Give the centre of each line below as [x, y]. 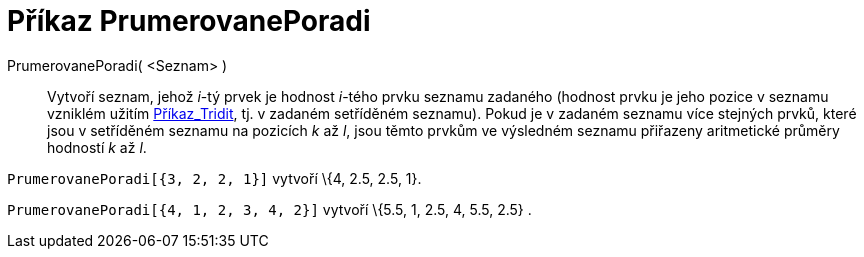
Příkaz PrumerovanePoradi [189, 21]
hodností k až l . [97, 147]
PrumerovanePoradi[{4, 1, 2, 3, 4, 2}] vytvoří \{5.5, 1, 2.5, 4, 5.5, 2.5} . [269, 209]
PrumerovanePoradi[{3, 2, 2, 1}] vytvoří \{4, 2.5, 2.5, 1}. [214, 178]
